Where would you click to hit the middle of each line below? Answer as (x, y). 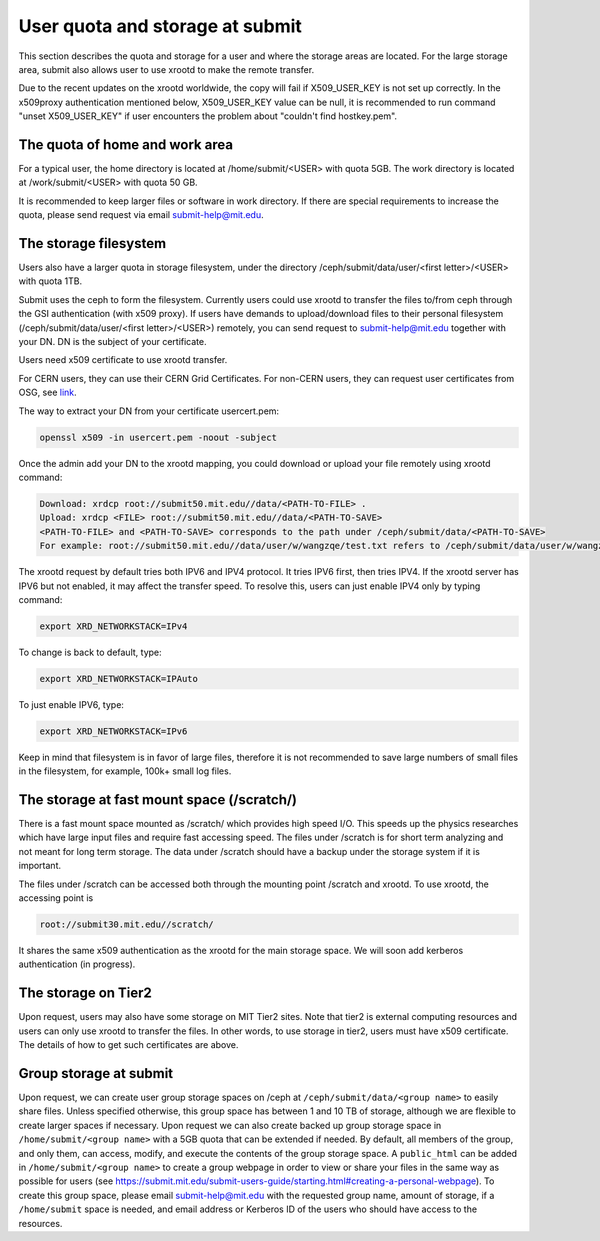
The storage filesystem (92, 243)
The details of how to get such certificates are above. (128, 1045)
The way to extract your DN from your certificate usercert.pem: (149, 411)
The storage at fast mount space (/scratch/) (158, 799)
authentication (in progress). (77, 964)
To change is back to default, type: (90, 652)
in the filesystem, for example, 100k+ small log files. (125, 771)
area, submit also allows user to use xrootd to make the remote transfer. (166, 69)
